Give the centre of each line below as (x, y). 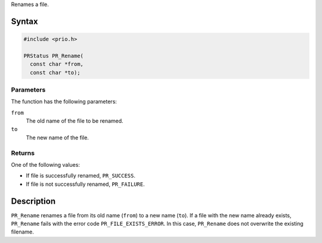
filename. (22, 232)
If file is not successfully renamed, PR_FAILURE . (86, 184)
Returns (23, 153)
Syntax (24, 21)
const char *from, (57, 64)
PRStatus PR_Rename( (53, 56)
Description (33, 201)
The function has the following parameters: (64, 102)
